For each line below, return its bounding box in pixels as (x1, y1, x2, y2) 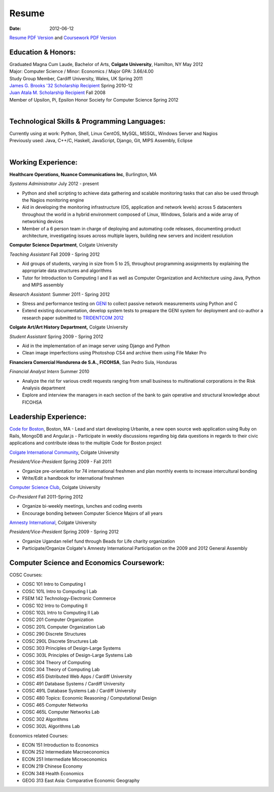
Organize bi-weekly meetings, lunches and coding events (22, 503, 143, 509)
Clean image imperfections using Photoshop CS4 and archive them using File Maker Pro (22, 350, 207, 356)
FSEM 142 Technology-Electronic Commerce (22, 596, 116, 602)
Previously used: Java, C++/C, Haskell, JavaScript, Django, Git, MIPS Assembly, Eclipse (9, 138, 193, 144)
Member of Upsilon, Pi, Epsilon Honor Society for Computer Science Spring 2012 (9, 96, 179, 103)
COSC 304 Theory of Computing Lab (22, 667, 100, 673)
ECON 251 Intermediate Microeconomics (22, 756, 107, 762)
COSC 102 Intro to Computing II (22, 602, 88, 609)
